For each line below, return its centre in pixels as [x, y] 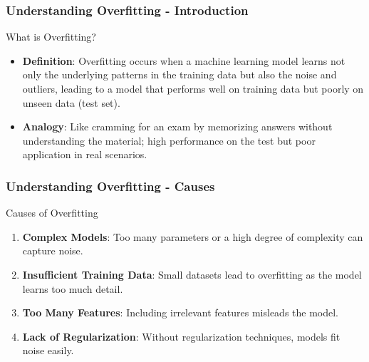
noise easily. [48, 350]
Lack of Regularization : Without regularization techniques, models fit [181, 336]
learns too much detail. [73, 288]
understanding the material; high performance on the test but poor [169, 140]
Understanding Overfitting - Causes [110, 186]
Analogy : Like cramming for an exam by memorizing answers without [177, 126]
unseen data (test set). [71, 102]
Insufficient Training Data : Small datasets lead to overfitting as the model [192, 274]
